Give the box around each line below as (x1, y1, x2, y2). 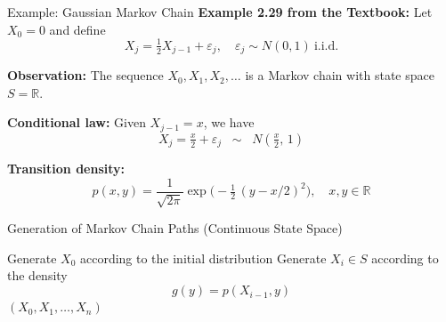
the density (7, 266, 68, 285)
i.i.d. (313, 39, 339, 52)
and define (49, 20, 106, 38)
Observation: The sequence (7, 66, 164, 85)
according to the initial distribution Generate (79, 248, 327, 267)
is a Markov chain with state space (245, 66, 434, 85)
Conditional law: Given (7, 113, 146, 132)
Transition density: (7, 159, 126, 178)
